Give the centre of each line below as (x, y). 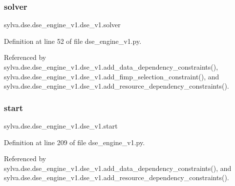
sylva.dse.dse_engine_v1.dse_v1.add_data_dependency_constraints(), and (118, 168)
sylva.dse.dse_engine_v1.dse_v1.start (61, 126)
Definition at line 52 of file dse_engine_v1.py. (73, 41)
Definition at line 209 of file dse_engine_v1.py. (75, 142)
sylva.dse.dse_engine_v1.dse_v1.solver (62, 25)
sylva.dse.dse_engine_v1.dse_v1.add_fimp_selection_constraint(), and (112, 76)
